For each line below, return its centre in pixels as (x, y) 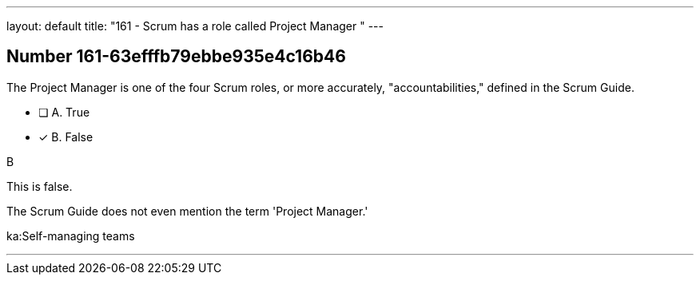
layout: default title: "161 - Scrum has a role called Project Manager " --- (195, 26)
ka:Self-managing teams (71, 235)
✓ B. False (66, 137)
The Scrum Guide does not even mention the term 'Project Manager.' (187, 211)
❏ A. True (64, 112)
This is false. (40, 186)
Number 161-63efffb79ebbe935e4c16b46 (176, 57)
